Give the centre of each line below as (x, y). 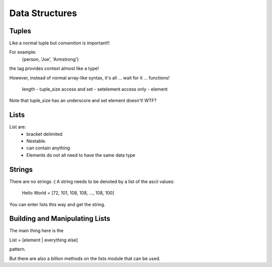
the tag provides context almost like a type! (54, 68)
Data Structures (43, 13)
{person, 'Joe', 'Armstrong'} (50, 59)
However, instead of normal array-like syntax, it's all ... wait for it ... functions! (89, 77)
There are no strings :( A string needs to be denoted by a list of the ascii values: (92, 182)
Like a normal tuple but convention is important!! (59, 43)
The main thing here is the (37, 231)
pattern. (18, 249)
